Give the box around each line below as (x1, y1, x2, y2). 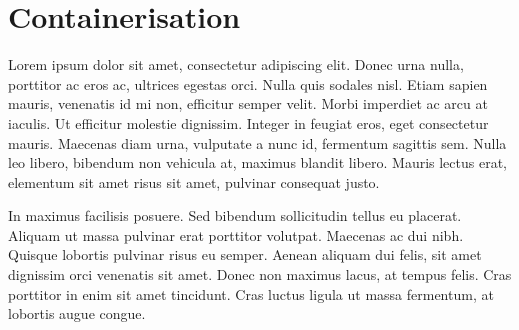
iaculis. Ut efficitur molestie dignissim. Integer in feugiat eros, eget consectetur (8, 112, 489, 133)
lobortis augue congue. (8, 303, 146, 324)
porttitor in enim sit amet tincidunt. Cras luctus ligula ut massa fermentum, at (8, 283, 494, 304)
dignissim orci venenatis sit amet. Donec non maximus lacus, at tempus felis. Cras (8, 264, 512, 285)
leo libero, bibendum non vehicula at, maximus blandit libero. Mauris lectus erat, (8, 152, 507, 173)
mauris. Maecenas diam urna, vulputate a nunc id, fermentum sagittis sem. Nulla (8, 132, 507, 153)
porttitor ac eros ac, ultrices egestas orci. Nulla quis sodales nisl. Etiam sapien (8, 73, 488, 94)
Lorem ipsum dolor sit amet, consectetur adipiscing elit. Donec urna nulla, (8, 54, 464, 75)
